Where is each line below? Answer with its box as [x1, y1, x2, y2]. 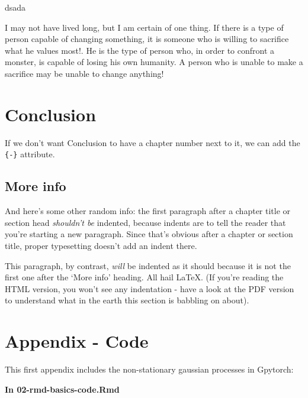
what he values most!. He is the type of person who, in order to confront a [5, 44, 275, 56]
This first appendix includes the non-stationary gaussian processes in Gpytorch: [5, 363, 294, 376]
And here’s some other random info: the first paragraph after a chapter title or [5, 205, 291, 217]
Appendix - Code [5, 329, 149, 353]
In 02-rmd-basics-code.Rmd [5, 383, 120, 395]
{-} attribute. [5, 148, 55, 160]
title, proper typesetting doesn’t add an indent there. [5, 239, 197, 251]
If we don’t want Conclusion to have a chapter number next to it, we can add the [5, 136, 300, 148]
